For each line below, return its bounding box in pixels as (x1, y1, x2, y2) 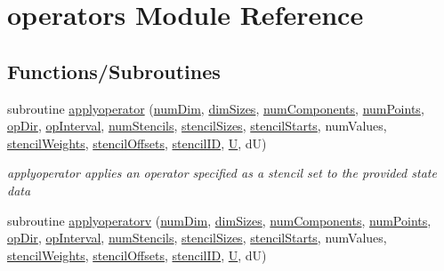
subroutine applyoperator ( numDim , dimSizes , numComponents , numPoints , (7, 99, 424, 117)
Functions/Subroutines (7, 57, 221, 84)
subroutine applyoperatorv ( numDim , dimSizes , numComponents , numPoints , (7, 211, 432, 229)
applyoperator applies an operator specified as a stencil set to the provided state (7, 163, 437, 182)
